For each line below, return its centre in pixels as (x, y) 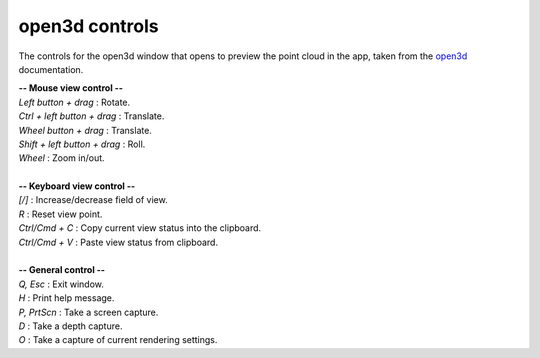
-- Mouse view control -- (71, 88)
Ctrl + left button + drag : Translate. (91, 116)
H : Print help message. (66, 298)
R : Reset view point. (60, 214)
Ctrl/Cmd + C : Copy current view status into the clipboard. (140, 228)
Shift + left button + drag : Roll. (82, 144)
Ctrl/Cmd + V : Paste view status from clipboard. (118, 242)
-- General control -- (61, 270)
